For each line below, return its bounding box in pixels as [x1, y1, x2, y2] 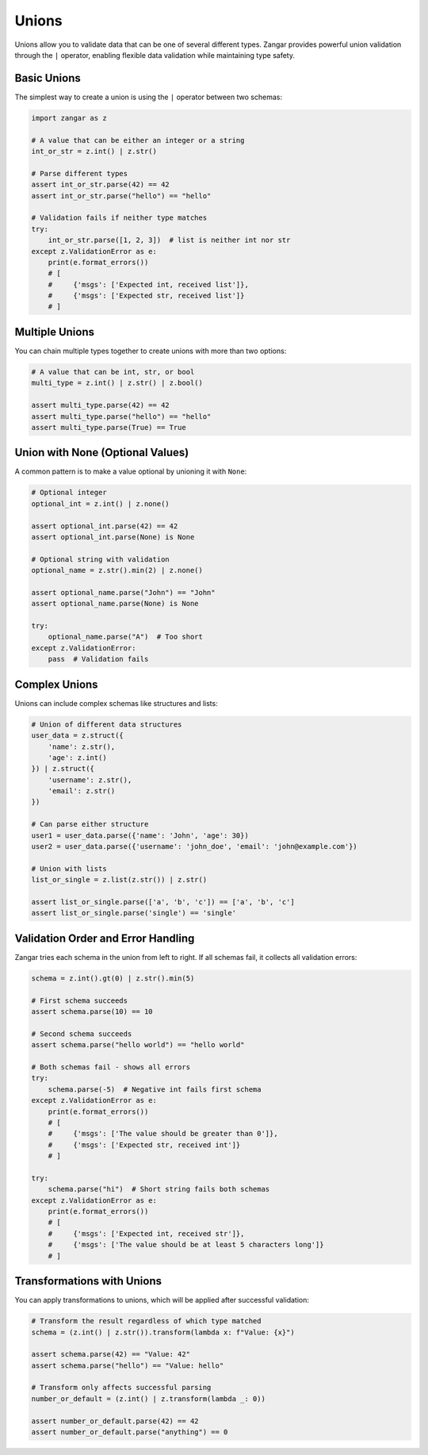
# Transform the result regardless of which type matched [31, 1317, 262, 1326]
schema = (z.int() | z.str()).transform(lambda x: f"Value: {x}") [31, 1327, 295, 1337]
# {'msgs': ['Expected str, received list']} [48, 291, 245, 301]
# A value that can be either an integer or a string [31, 136, 245, 144]
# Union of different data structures [31, 720, 182, 729]
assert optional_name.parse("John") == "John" [31, 588, 216, 597]
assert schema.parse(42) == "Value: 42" [31, 1349, 190, 1359]
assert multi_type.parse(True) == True [31, 423, 186, 432]
